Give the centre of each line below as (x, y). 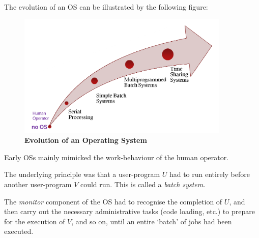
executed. (19, 231)
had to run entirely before (209, 174)
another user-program (38, 184)
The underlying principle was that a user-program (82, 174)
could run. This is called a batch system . (143, 184)
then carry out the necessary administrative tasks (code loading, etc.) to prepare (129, 211)
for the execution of (35, 221)
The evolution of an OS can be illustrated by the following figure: (106, 7)
